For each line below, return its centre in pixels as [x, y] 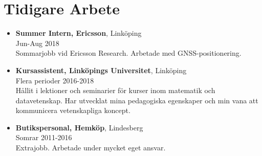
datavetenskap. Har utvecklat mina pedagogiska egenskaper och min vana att [137, 100]
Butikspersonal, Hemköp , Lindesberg [79, 127]
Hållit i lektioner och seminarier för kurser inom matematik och [115, 90]
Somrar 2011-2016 [44, 137]
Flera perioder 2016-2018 [55, 80]
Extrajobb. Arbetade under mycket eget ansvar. [91, 148]
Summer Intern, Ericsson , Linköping [79, 33]
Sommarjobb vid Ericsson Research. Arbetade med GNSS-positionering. [128, 53]
